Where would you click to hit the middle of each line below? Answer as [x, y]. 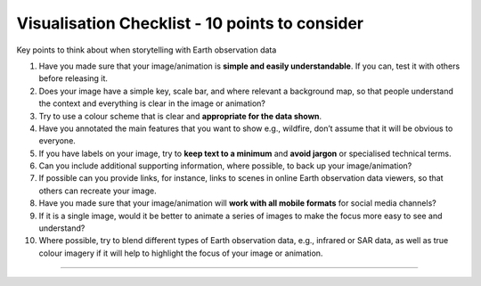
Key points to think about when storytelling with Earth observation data [147, 50]
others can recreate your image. [98, 191]
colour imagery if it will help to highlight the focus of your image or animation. [181, 253]
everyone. [57, 141]
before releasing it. [73, 78]
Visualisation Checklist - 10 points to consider [190, 23]
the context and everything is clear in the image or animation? [152, 103]
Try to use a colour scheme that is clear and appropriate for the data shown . [180, 116]
